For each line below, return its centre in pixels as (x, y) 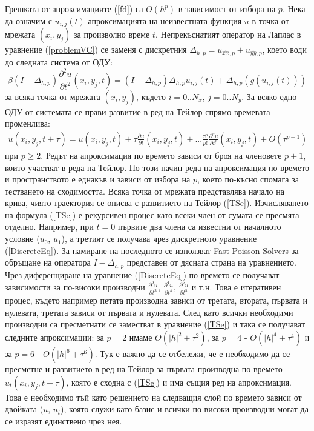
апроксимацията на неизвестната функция (165, 21)
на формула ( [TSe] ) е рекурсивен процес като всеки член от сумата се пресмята (152, 214)
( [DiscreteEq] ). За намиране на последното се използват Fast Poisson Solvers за (152, 250)
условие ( (22, 239)
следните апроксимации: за (54, 337)
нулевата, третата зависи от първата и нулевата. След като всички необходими (149, 312)
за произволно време (112, 34)
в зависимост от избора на (227, 8)
